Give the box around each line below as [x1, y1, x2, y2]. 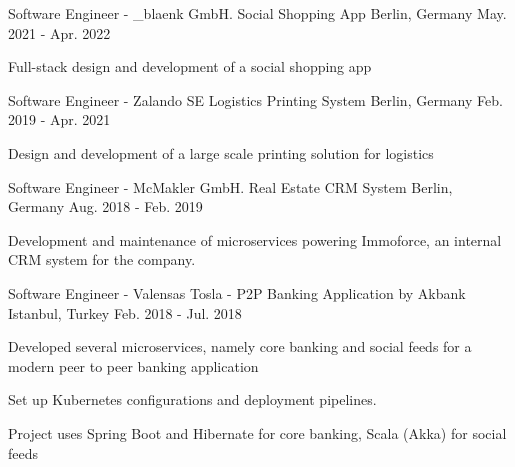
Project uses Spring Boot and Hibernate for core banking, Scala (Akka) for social [8, 422, 507, 443]
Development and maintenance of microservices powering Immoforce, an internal [8, 229, 502, 250]
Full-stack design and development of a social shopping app [8, 56, 372, 77]
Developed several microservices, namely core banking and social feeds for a [8, 336, 472, 357]
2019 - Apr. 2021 [8, 109, 111, 130]
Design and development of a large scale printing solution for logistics [8, 142, 434, 163]
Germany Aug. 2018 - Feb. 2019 [8, 196, 203, 217]
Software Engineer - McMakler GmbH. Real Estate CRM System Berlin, [8, 176, 453, 197]
